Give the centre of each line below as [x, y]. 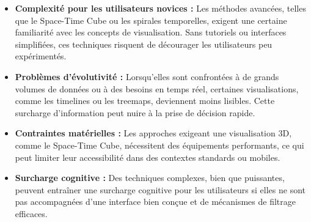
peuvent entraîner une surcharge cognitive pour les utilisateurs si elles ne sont [160, 189]
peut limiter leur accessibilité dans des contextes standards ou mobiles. [148, 157]
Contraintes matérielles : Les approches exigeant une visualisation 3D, [153, 133]
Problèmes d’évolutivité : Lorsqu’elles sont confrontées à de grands [147, 76]
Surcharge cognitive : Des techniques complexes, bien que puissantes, [150, 178]
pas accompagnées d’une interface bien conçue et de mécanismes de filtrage [155, 202]
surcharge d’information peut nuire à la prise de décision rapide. [135, 112]
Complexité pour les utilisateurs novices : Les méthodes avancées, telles [160, 8]
